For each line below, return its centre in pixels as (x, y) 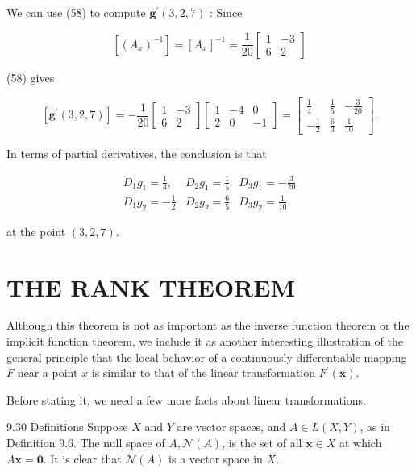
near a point (48, 373)
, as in (375, 427)
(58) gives (31, 77)
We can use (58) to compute (76, 12)
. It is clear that (82, 458)
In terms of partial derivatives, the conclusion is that (137, 154)
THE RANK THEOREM (151, 286)
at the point (36, 231)
